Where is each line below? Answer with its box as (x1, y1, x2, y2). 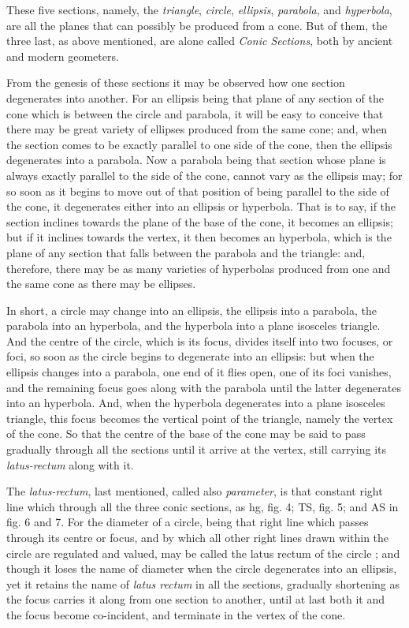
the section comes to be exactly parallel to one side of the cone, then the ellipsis (6, 136, 392, 152)
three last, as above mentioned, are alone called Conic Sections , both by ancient (6, 32, 393, 49)
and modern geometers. (6, 47, 119, 64)
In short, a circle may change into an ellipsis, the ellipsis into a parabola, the (6, 301, 377, 318)
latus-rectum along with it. (6, 456, 134, 473)
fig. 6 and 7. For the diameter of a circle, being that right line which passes (6, 514, 369, 530)
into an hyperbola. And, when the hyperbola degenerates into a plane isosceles (6, 394, 385, 411)
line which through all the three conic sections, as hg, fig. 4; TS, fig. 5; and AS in (6, 498, 399, 514)
